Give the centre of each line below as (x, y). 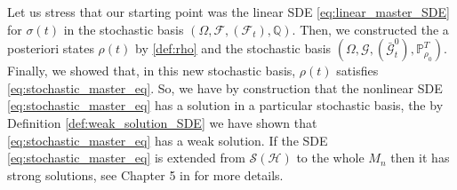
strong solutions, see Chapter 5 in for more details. (145, 174)
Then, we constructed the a (374, 29)
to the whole (330, 158)
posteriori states (51, 48)
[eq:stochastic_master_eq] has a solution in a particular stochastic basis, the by (225, 105)
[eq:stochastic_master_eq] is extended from (126, 158)
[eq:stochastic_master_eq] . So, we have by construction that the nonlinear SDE (225, 87)
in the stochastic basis (124, 29)
